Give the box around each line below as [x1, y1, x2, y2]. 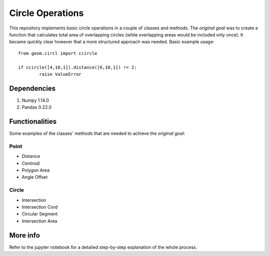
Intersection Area [21, 218, 57, 224]
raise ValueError [39, 71, 82, 77]
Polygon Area [21, 167, 50, 173]
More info [9, 231, 40, 240]
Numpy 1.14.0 [21, 97, 49, 103]
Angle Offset [21, 174, 48, 180]
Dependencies [9, 84, 56, 92]
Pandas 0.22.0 [21, 104, 52, 110]
